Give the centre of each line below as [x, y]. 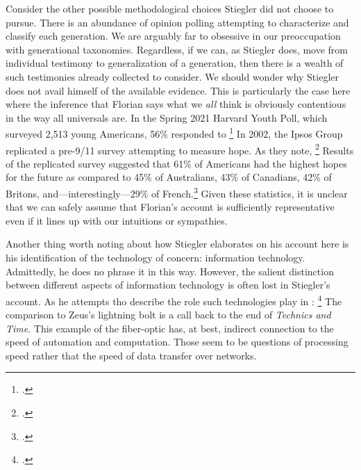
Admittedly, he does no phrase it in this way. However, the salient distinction [170, 271]
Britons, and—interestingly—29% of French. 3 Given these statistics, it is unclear [177, 192]
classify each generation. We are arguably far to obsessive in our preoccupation [173, 36]
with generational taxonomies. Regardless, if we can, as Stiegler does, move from [177, 49]
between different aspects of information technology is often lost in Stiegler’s [168, 285]
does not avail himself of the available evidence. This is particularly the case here [178, 90]
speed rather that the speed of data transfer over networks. [131, 355]
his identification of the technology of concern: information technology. [156, 258]
